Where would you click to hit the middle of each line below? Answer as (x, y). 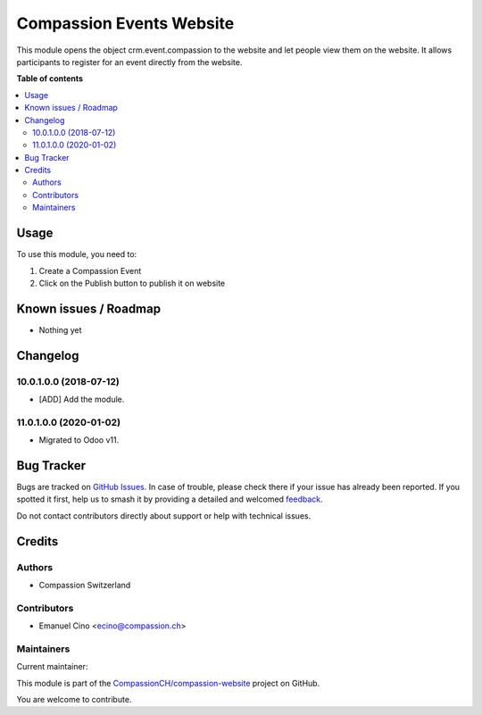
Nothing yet (60, 329)
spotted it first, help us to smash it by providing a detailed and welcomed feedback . (170, 499)
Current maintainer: (52, 667)
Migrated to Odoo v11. (79, 440)
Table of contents (50, 79)
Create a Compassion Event (90, 270)
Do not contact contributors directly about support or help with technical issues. (164, 515)
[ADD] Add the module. (82, 399)
